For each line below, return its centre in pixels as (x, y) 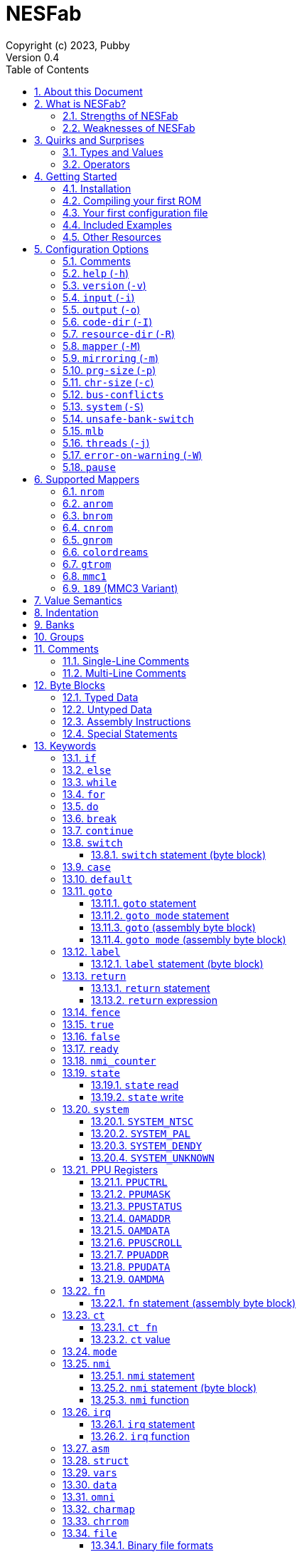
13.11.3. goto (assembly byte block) (173, 927)
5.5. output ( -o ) (102, 309)
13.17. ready (91, 1048)
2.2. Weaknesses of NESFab (129, 128)
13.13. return (95, 976)
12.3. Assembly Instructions (127, 721)
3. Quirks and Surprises (89, 140)
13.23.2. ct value (131, 1339)
